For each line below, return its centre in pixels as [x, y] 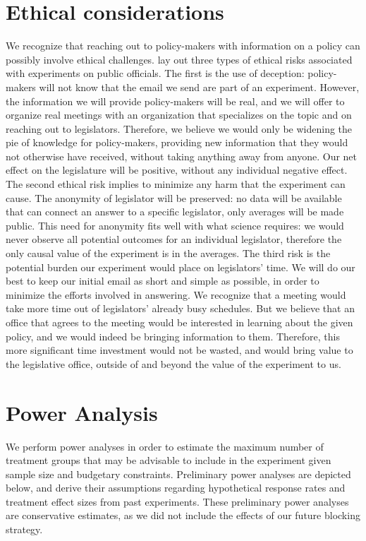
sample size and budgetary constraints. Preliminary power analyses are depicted [178, 474]
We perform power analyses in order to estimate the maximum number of [165, 446]
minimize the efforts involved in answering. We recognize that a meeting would [176, 294]
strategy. [24, 529]
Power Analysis [82, 412]
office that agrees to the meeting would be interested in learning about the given [179, 322]
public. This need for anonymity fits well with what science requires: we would [175, 225]
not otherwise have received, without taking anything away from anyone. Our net [182, 156]
